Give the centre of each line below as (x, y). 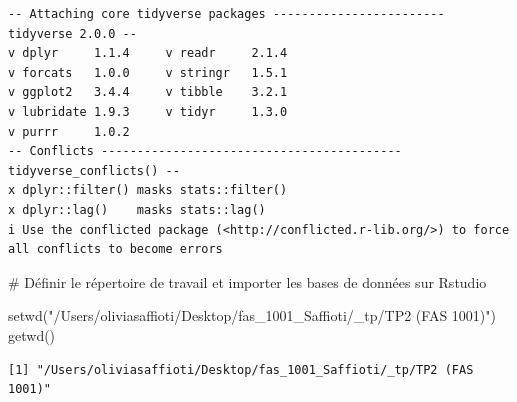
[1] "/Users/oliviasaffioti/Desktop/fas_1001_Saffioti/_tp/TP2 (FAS (241, 369)
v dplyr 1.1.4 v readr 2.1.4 (148, 53)
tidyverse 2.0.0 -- (72, 33)
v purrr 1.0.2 (69, 131)
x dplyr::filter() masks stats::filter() (148, 190)
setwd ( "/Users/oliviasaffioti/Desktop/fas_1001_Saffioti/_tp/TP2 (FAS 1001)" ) (252, 315)
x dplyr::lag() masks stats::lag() (137, 209)
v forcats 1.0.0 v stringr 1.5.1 (148, 72)
